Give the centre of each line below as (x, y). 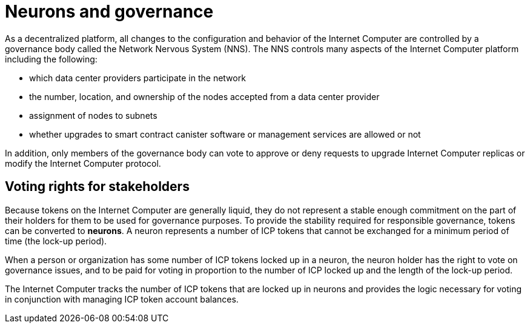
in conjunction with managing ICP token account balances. (122, 299)
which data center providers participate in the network (137, 78)
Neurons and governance (109, 12)
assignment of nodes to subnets (93, 115)
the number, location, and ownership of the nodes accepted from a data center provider (204, 96)
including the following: (51, 59)
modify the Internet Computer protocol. (83, 163)
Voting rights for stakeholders (97, 187)
